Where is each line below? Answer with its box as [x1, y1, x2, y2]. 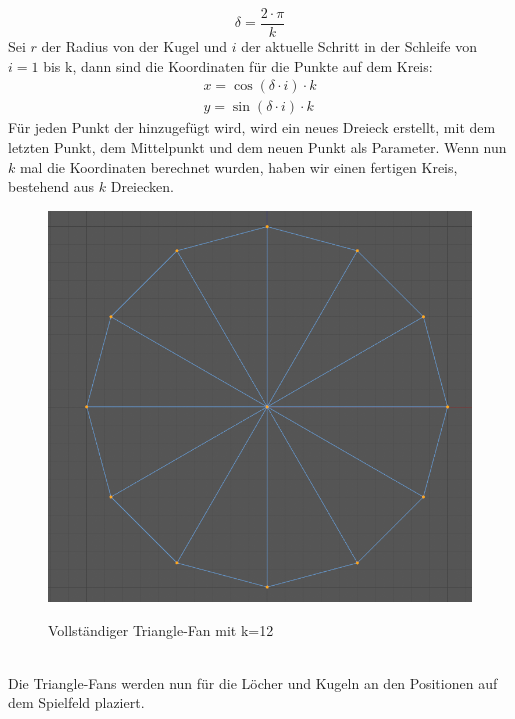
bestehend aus [8, 176, 95, 197]
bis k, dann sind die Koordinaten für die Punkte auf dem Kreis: [43, 55, 433, 76]
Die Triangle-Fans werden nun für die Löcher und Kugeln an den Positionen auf [8, 672, 498, 693]
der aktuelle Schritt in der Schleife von [241, 36, 478, 57]
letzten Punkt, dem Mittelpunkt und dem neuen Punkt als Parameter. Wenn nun [8, 136, 507, 157]
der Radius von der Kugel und [41, 36, 228, 57]
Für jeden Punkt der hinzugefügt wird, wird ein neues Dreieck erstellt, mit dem [8, 117, 496, 138]
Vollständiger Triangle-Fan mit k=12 [48, 619, 274, 640]
